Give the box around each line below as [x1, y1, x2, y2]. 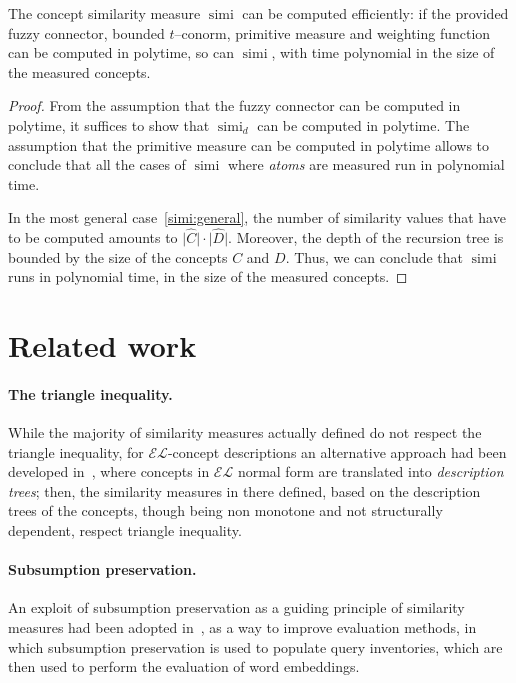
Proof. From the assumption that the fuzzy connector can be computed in [8, 95, 461, 116]
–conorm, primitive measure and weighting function [174, 22, 491, 43]
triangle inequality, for [8, 441, 144, 462]
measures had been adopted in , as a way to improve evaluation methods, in [8, 617, 477, 638]
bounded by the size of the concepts [8, 246, 228, 267]
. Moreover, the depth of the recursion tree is [228, 227, 504, 248]
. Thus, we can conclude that [285, 246, 464, 267]
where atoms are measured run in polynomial [227, 154, 505, 175]
